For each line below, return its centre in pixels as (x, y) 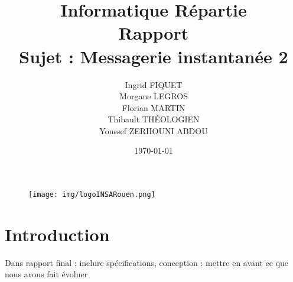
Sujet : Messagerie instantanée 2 (154, 56)
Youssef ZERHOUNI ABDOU (154, 130)
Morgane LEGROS (154, 96)
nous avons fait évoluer (46, 274)
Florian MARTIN (154, 107)
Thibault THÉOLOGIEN (154, 119)
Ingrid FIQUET (154, 84)
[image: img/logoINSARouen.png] (92, 195)
